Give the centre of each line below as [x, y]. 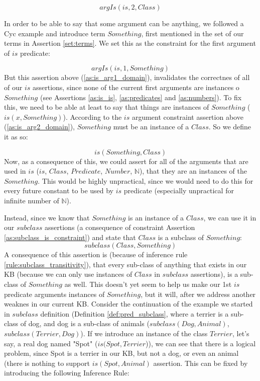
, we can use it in [230, 217]
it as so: [16, 136]
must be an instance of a [151, 127]
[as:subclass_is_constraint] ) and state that [70, 237]
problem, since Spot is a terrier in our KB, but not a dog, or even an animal [121, 353]
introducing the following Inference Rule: [67, 373]
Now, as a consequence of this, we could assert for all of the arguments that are [126, 161]
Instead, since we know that [47, 217]
